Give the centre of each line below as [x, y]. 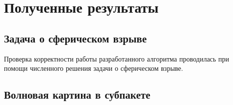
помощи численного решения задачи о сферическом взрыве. [94, 68]
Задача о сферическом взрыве [75, 38]
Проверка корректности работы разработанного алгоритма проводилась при [117, 58]
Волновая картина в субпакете [77, 94]
